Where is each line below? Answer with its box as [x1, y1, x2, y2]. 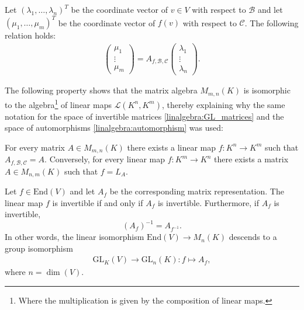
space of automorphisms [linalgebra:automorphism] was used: [5, 121, 223, 134]
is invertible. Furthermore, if [157, 196, 260, 208]
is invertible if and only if [52, 196, 143, 208]
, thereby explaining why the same [161, 98, 285, 110]
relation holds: [5, 29, 56, 41]
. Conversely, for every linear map [44, 153, 165, 165]
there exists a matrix [214, 153, 289, 165]
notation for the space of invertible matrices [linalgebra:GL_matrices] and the [5, 110, 284, 122]
